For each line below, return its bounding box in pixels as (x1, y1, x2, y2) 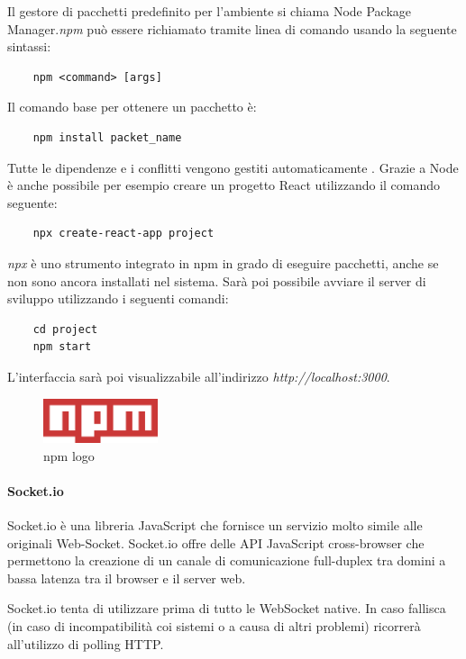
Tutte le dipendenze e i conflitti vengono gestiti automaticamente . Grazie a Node (7, 158, 459, 176)
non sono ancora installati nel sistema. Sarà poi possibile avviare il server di (7, 271, 426, 290)
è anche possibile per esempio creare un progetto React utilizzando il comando (7, 176, 441, 194)
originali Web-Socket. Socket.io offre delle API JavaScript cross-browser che (7, 533, 425, 552)
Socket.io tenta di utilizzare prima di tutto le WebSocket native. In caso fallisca (7, 599, 446, 618)
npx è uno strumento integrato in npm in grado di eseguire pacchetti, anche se (7, 253, 439, 272)
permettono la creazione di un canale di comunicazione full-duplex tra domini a (7, 551, 446, 570)
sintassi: (7, 37, 51, 56)
